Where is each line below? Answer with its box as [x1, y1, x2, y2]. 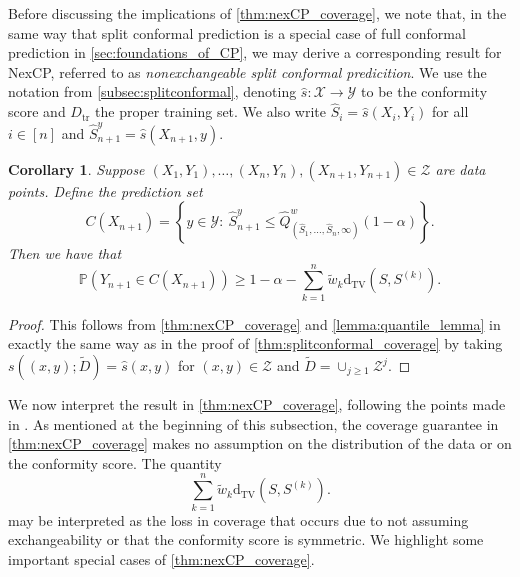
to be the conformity [361, 81, 488, 102]
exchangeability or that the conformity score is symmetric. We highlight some [8, 529, 484, 550]
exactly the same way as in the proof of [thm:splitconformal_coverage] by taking [8, 333, 503, 354]
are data [435, 158, 486, 179]
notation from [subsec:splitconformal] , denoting [8, 81, 297, 102]
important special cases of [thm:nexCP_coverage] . [8, 548, 315, 569]
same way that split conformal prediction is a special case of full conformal [8, 22, 466, 43]
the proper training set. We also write [95, 101, 326, 122]
